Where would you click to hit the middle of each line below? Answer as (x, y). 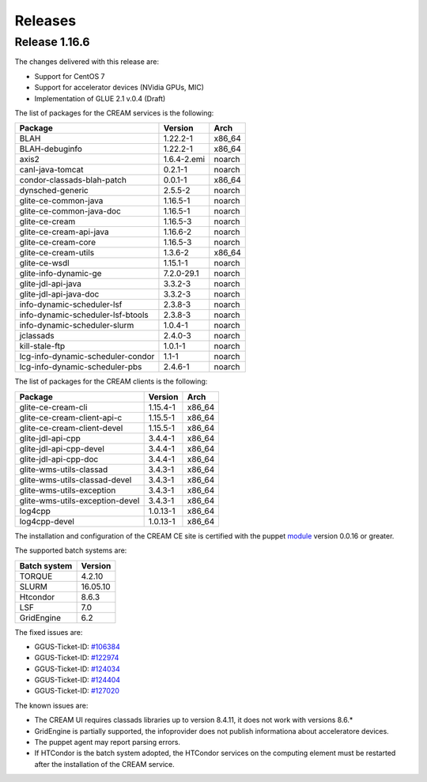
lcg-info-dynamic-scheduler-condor (87, 357)
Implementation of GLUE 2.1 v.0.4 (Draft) (100, 98)
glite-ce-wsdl (45, 263)
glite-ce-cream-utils (57, 253)
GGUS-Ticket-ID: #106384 (77, 646)
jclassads (37, 336)
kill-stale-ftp (42, 346)
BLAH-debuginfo (51, 149)
